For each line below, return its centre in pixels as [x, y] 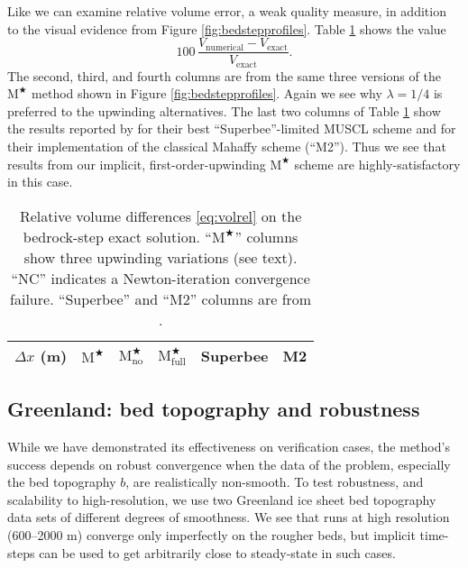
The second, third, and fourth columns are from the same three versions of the [224, 75]
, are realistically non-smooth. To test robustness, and [275, 482]
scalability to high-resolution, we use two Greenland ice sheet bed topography [222, 499]
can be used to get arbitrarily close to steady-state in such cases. [217, 552]
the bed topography [62, 482]
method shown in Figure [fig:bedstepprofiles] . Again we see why [207, 93]
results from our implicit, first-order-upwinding [137, 164]
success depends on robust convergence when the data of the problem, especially [229, 464]
